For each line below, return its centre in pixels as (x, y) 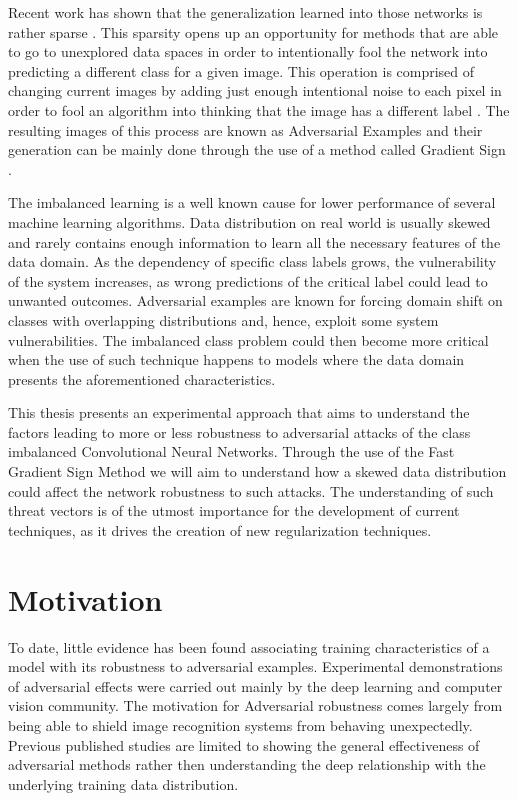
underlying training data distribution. (123, 783)
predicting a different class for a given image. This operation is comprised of (241, 70)
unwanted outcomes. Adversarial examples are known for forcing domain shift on (255, 300)
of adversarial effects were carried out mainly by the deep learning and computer (255, 685)
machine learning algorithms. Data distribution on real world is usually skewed (249, 221)
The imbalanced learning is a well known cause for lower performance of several (252, 202)
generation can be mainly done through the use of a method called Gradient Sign (257, 149)
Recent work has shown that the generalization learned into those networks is (245, 12)
